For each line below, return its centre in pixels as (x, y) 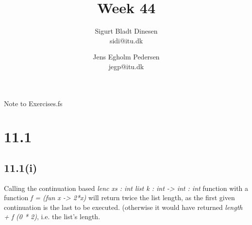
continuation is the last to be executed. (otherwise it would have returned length (123, 207)
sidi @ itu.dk (126, 40)
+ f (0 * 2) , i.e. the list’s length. (52, 216)
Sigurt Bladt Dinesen (126, 31)
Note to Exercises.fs (33, 103)
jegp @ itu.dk (126, 66)
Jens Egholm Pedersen (126, 57)
